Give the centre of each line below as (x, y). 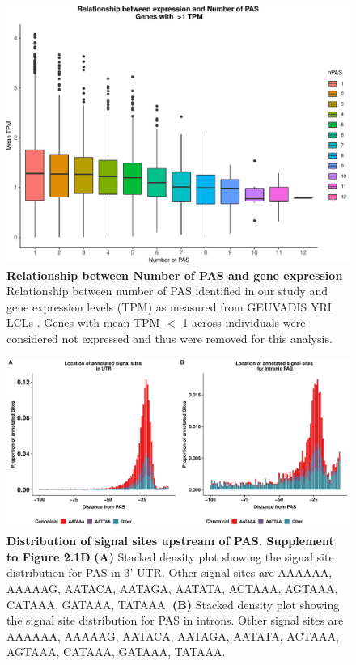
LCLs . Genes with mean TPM (83, 322)
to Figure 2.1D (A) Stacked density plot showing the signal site (170, 556)
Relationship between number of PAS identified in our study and (167, 291)
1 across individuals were (244, 322)
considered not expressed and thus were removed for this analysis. (170, 338)
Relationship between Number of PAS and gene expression (175, 275)
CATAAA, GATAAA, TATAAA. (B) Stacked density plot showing (173, 604)
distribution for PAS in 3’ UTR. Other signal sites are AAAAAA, (170, 572)
